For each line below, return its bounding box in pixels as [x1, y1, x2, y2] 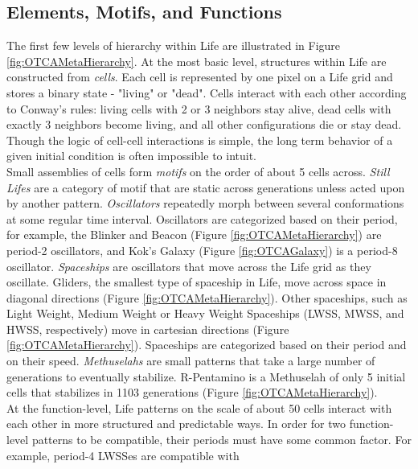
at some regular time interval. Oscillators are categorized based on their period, [6, 210, 398, 227]
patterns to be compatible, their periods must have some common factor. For [31, 431, 412, 448]
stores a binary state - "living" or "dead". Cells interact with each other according [6, 84, 407, 101]
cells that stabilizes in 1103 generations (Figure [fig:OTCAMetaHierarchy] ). [6, 384, 378, 401]
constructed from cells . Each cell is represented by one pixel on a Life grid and [6, 68, 393, 85]
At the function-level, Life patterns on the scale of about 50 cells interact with [6, 399, 392, 416]
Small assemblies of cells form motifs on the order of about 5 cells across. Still [6, 163, 390, 179]
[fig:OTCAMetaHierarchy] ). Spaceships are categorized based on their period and [6, 336, 407, 353]
